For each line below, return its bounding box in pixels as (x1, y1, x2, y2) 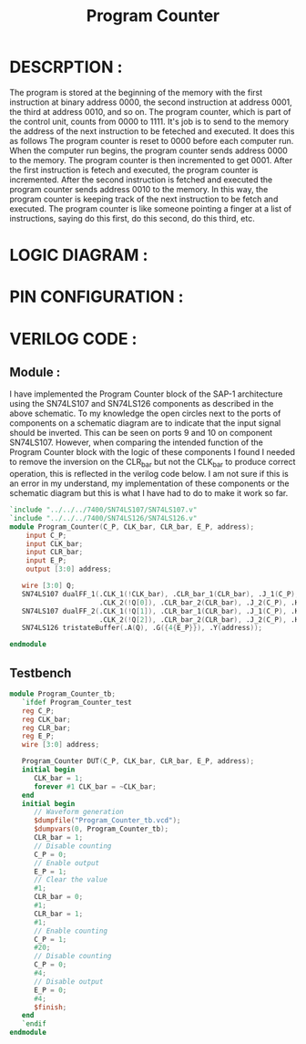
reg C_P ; (21, 706, 55, 716)
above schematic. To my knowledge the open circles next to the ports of (9, 408, 281, 419)
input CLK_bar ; (25, 539, 84, 548)
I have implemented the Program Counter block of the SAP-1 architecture (9, 388, 283, 399)
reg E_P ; (21, 731, 55, 741)
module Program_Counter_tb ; (9, 689, 117, 698)
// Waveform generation (33, 808, 125, 817)
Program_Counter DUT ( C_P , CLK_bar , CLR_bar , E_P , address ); (21, 757, 255, 766)
